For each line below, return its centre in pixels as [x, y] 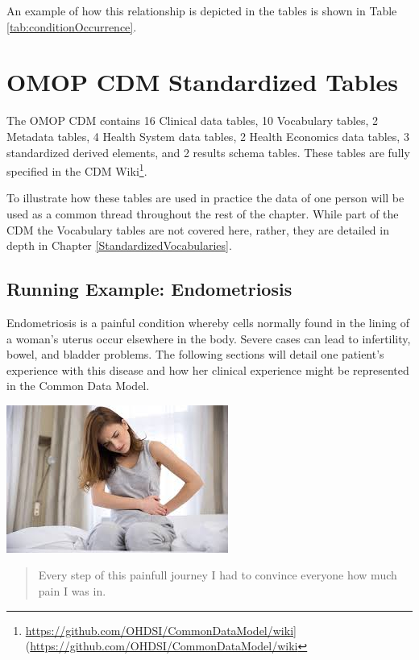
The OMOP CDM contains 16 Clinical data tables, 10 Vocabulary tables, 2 [193, 120]
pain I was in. [72, 591]
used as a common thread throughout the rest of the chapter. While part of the [203, 213]
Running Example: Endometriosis [149, 289]
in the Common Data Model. [78, 386]
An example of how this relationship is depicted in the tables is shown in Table [202, 10]
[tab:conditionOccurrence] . [72, 26]
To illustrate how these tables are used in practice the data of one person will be [205, 198]
